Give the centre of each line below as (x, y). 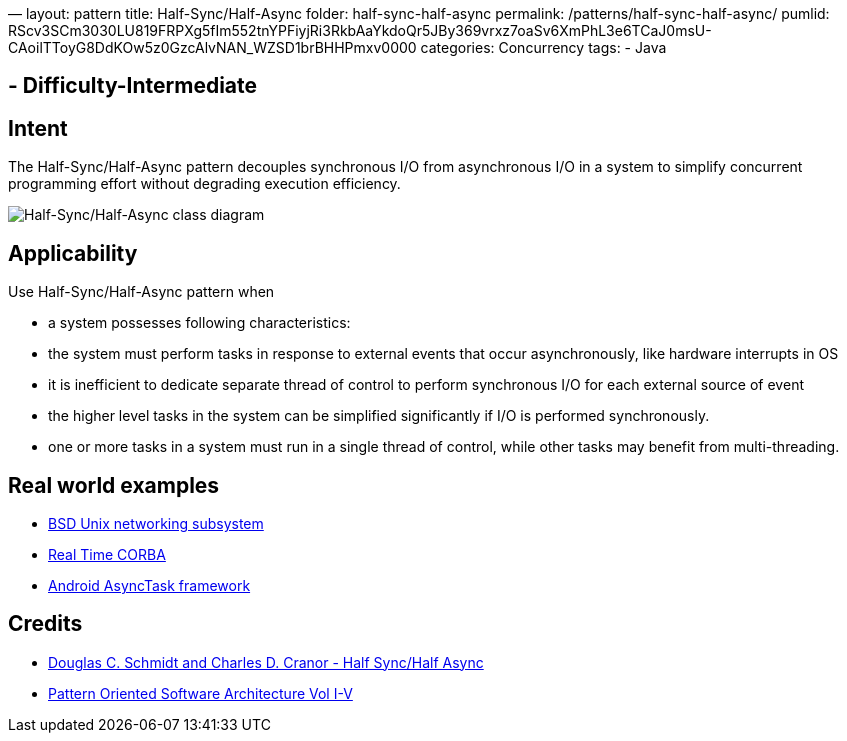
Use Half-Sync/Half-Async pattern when (141, 292)
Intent (38, 128)
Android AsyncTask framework (149, 585)
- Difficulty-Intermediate (133, 86)
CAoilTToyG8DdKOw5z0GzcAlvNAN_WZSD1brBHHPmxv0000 (212, 47)
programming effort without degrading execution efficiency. (204, 184)
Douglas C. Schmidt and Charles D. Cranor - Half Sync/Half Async (266, 662)
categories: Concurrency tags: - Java (543, 47)
